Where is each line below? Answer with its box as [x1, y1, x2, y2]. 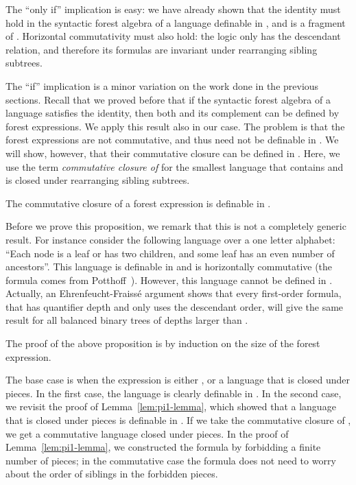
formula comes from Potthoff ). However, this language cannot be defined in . [5, 272, 333, 287]
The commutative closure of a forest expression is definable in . [5, 196, 271, 210]
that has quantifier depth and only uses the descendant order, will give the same [5, 299, 344, 314]
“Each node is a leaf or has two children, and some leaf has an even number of [5, 246, 335, 260]
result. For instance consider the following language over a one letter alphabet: [5, 232, 335, 246]
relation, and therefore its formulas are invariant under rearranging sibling [5, 42, 318, 56]
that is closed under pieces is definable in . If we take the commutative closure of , [5, 413, 351, 427]
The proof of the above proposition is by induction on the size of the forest [5, 336, 320, 351]
